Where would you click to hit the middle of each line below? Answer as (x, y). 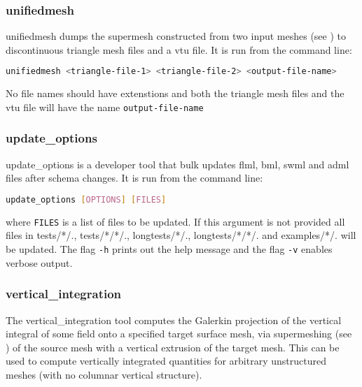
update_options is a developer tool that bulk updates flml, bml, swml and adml (177, 164)
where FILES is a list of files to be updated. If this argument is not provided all (175, 221)
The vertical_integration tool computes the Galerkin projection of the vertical (174, 320)
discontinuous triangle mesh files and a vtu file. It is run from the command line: (179, 49)
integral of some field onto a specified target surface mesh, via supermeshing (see (179, 334)
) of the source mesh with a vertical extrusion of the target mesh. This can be (173, 347)
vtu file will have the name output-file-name (105, 107)
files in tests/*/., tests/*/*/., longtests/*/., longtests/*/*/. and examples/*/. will (181, 235)
